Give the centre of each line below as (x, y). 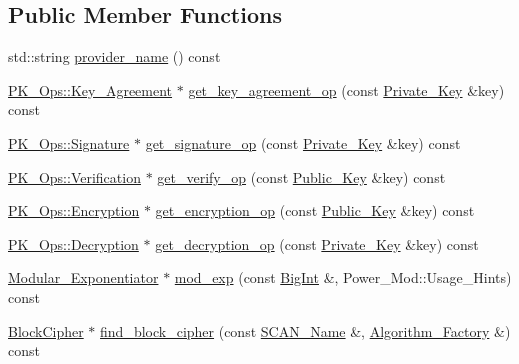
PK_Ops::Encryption (74, 210)
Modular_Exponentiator (83, 277)
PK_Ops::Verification (74, 176)
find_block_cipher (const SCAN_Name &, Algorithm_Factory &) (305, 330)
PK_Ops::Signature (69, 142)
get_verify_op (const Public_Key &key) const (301, 176)
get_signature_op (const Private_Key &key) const (303, 142)
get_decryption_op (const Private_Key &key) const (317, 243)
